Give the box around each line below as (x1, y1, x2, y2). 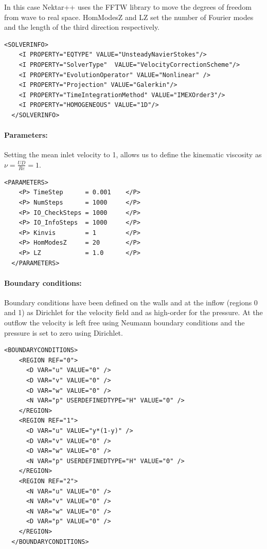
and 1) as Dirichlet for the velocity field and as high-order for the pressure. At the (4, 307, 263, 318)
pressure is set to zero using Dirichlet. (4, 327, 123, 338)
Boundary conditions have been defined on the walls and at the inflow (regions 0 (4, 297, 258, 307)
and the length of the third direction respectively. (4, 22, 160, 32)
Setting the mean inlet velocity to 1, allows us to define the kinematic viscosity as (4, 149, 262, 160)
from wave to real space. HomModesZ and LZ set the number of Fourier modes (4, 11, 254, 22)
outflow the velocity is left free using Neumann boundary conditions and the (4, 317, 245, 328)
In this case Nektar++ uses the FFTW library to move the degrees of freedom (4, 2, 252, 12)
